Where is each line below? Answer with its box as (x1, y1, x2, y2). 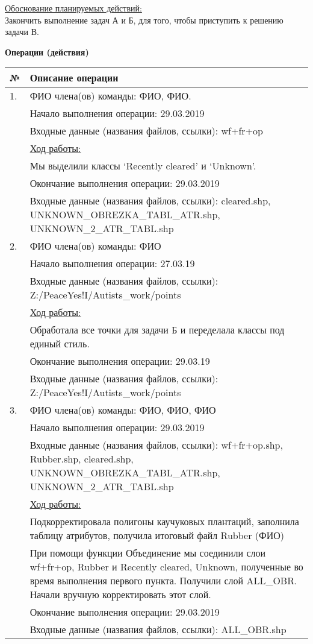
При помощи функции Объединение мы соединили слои (29, 546, 266, 560)
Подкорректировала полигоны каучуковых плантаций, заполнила (29, 514, 299, 529)
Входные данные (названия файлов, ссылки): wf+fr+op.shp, (29, 438, 283, 452)
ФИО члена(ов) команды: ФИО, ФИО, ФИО (29, 403, 216, 417)
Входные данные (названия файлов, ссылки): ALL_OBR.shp (29, 622, 287, 637)
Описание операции (29, 71, 119, 85)
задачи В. (5, 25, 39, 38)
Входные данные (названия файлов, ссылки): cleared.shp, (29, 194, 271, 208)
